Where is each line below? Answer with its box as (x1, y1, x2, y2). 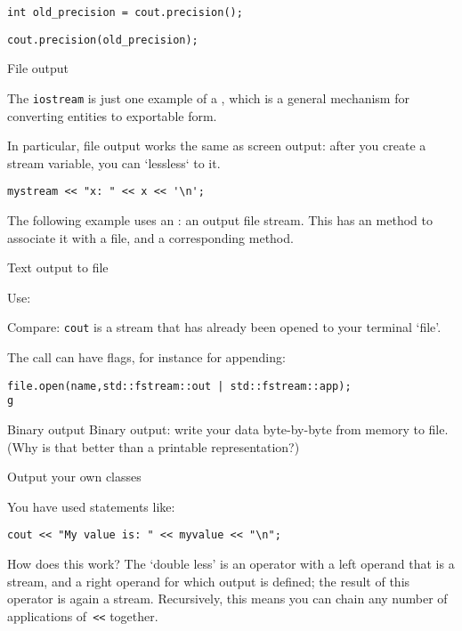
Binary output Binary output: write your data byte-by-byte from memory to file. (7, 419, 449, 438)
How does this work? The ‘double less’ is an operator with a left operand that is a (7, 554, 455, 572)
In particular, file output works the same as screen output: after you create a (7, 136, 426, 155)
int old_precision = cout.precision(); (7, 6, 243, 19)
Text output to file (7, 258, 109, 277)
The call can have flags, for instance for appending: (7, 348, 286, 367)
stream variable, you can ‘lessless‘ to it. (7, 153, 221, 172)
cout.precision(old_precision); (7, 33, 199, 46)
